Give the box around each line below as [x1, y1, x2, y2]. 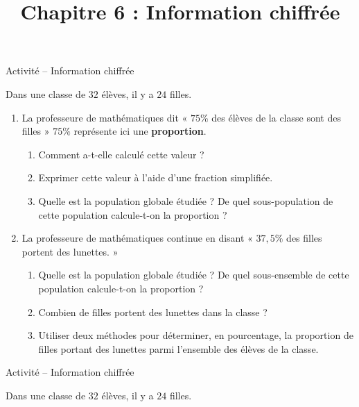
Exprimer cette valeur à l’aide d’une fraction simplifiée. [38, 170, 273, 185]
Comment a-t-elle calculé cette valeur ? [38, 147, 204, 161]
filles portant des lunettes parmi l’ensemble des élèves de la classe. [38, 341, 319, 356]
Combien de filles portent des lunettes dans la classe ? [38, 304, 268, 319]
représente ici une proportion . [73, 124, 207, 138]
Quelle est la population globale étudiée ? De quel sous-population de [38, 193, 333, 208]
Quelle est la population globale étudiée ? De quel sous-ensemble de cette [38, 267, 349, 282]
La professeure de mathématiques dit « [21, 110, 188, 124]
